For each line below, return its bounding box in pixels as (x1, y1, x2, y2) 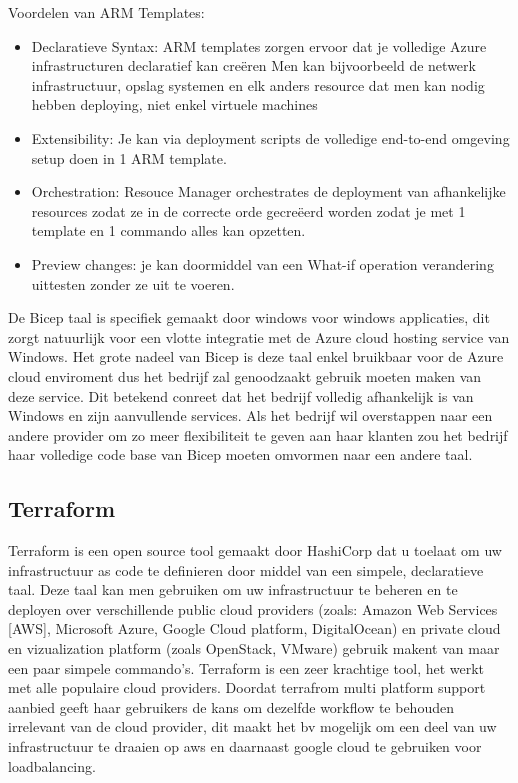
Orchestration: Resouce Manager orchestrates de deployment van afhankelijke (31, 181, 506, 202)
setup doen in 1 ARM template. (31, 147, 227, 168)
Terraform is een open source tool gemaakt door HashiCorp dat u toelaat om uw (8, 540, 502, 561)
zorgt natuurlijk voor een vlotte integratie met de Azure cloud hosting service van (8, 326, 510, 347)
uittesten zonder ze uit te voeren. (31, 273, 235, 294)
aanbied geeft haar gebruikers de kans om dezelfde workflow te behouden (8, 696, 454, 717)
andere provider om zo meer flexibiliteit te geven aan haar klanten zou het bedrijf (8, 424, 508, 445)
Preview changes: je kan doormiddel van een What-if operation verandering (31, 253, 494, 274)
